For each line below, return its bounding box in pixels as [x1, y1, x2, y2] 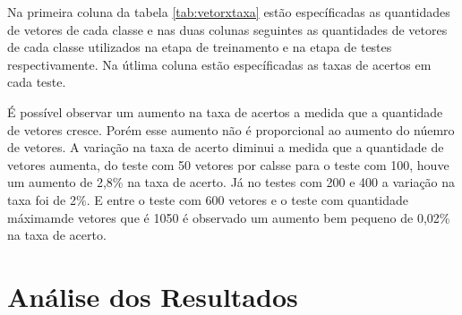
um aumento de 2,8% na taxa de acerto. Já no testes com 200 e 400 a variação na [7, 173, 456, 192]
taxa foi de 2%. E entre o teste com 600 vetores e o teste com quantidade [7, 190, 409, 209]
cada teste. [7, 72, 66, 91]
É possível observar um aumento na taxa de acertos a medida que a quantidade [7, 102, 443, 121]
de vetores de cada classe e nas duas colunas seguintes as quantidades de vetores [7, 20, 448, 38]
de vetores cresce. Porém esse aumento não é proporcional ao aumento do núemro [7, 120, 455, 139]
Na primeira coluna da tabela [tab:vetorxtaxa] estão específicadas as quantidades [7, 3, 450, 21]
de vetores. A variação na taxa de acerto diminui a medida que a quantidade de [7, 138, 444, 157]
